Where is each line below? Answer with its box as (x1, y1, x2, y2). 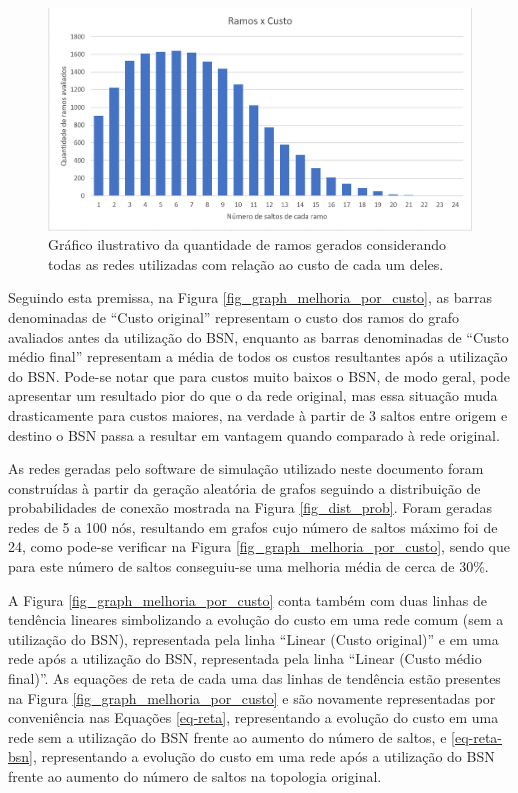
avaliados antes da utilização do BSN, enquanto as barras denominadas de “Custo (8, 326, 509, 347)
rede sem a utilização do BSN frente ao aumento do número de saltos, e (8, 726, 447, 747)
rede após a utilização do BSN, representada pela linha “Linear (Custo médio (8, 648, 482, 669)
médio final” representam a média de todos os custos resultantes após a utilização (8, 346, 508, 367)
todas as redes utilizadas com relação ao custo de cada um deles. (48, 253, 444, 274)
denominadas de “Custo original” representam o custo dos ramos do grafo (8, 306, 459, 327)
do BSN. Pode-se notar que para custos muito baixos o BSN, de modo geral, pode (8, 365, 510, 386)
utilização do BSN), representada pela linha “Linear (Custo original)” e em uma (8, 628, 499, 649)
